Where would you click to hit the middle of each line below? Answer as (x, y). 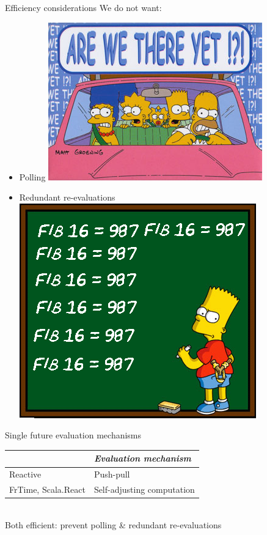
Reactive (25, 474)
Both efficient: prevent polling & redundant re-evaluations (113, 524)
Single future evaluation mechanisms (73, 435)
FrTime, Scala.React (47, 489)
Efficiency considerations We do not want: (83, 7)
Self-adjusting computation (144, 489)
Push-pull (112, 474)
